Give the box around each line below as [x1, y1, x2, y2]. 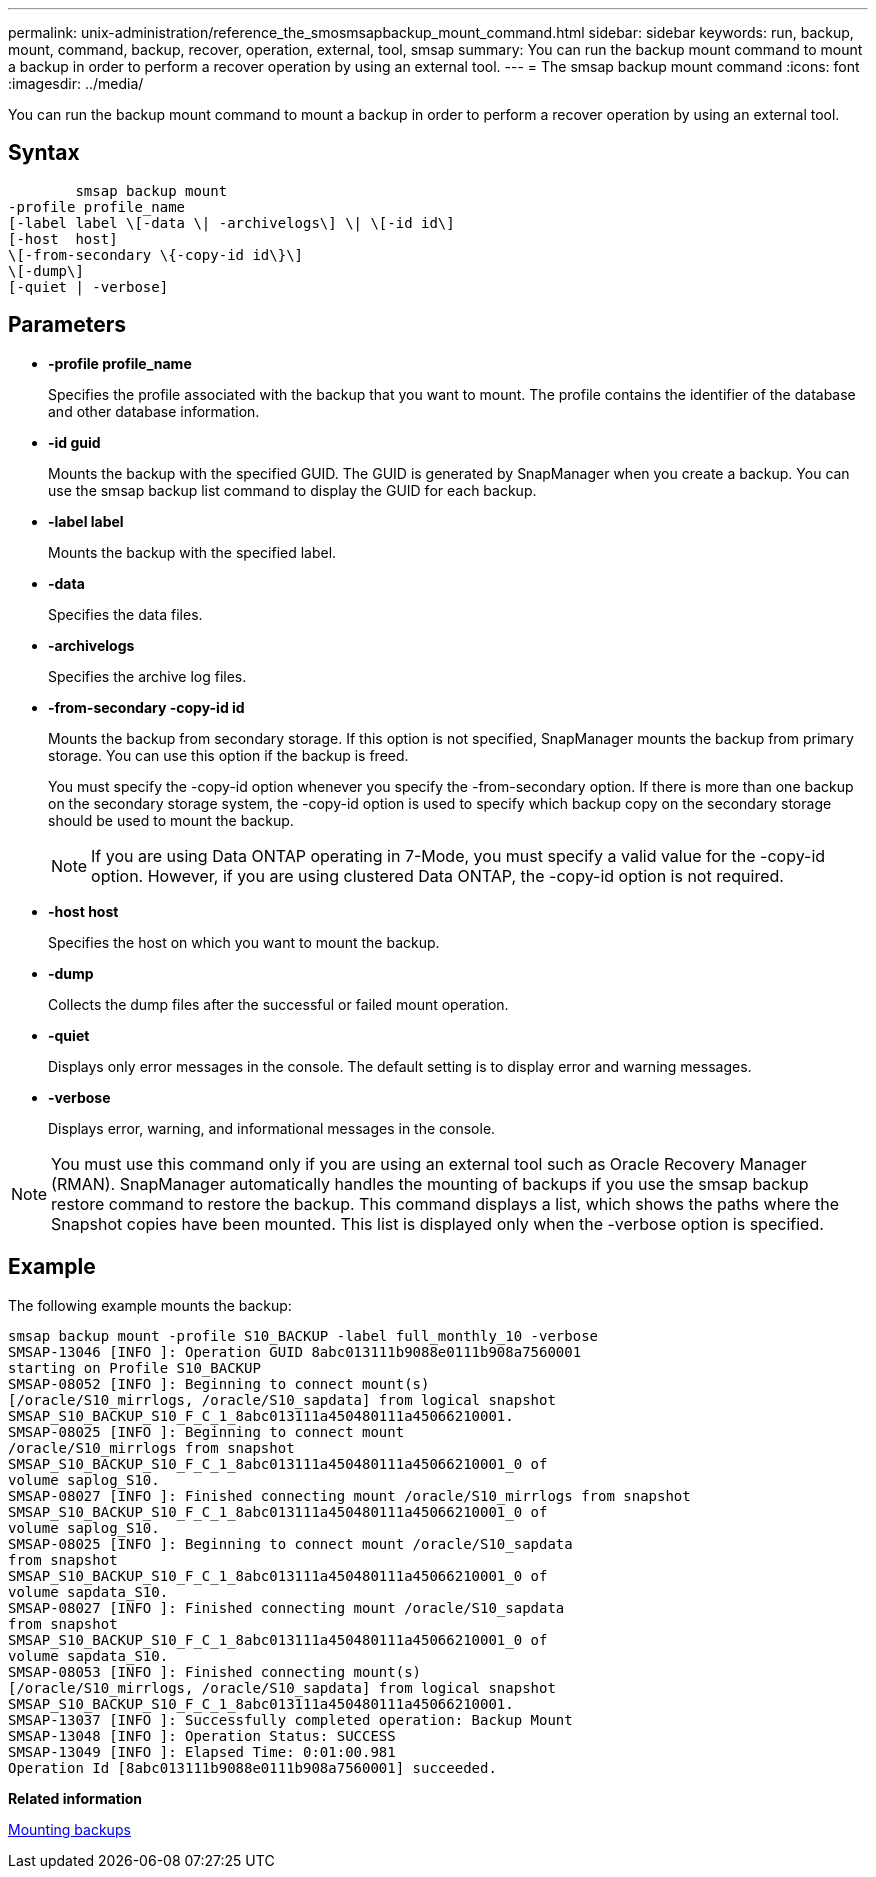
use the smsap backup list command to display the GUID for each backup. [48, 481, 537, 499]
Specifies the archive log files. [48, 667, 247, 685]
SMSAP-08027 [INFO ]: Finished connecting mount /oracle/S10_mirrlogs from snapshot [8, 1487, 691, 1504]
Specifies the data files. [48, 605, 203, 623]
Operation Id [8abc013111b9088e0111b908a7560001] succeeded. [8, 1759, 497, 1776]
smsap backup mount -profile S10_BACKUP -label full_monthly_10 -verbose [8, 1327, 599, 1344]
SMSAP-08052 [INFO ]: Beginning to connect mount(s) [8, 1375, 430, 1392]
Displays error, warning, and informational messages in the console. [48, 1119, 496, 1137]
